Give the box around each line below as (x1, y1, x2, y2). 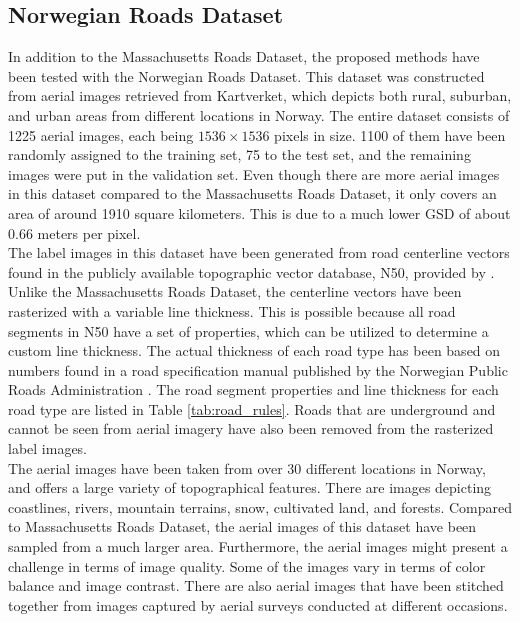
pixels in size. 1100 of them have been (274, 124, 506, 145)
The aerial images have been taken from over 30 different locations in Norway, (8, 457, 486, 478)
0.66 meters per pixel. (8, 222, 141, 243)
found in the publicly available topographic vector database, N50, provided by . (8, 261, 495, 282)
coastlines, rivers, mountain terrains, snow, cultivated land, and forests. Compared (8, 496, 513, 517)
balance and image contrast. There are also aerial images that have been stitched (8, 575, 504, 596)
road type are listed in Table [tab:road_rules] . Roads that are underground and (8, 398, 496, 419)
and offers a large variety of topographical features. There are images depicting (8, 477, 492, 498)
